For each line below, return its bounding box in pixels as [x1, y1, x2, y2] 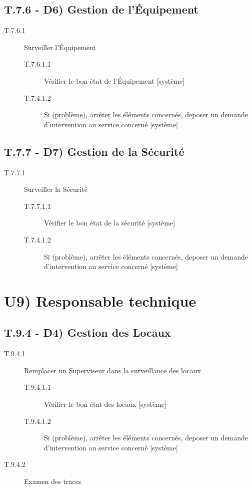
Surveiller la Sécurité [24, 184, 87, 194]
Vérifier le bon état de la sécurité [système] [44, 217, 175, 228]
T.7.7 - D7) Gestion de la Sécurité [4, 143, 184, 159]
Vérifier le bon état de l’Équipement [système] [44, 75, 185, 86]
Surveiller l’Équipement [24, 42, 96, 52]
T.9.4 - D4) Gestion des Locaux [4, 325, 171, 340]
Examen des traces [24, 476, 81, 486]
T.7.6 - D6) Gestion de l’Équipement [4, 2, 198, 17]
